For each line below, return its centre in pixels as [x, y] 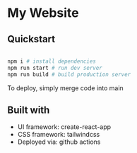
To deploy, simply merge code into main [65, 88]
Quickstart [31, 39]
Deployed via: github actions [59, 142]
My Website [43, 13]
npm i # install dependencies [52, 61]
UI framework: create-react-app [64, 127]
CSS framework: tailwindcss [59, 135]
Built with [29, 110]
